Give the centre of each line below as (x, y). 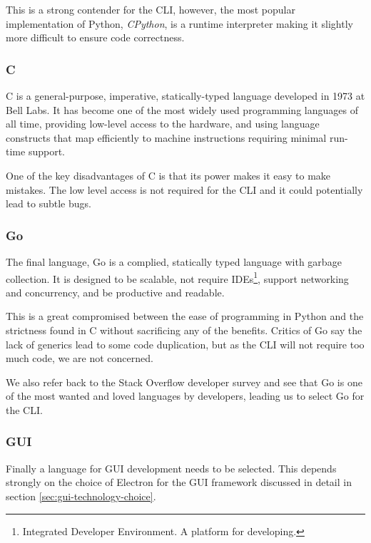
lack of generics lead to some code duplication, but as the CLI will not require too (185, 344)
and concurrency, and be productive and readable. (115, 292)
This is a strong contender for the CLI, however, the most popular (151, 9)
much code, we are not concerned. (80, 358)
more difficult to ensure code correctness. (95, 37)
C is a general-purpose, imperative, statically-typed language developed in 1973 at (185, 95)
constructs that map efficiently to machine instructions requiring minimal (166, 137)
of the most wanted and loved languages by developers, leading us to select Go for (185, 396)
